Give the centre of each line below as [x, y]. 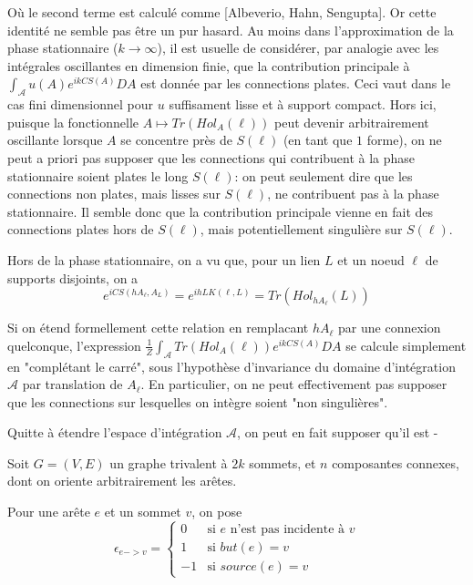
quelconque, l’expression [74, 345]
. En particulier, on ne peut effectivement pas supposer [294, 384]
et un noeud [371, 259]
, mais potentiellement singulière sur [301, 229]
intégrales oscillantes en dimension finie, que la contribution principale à [209, 65]
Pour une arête [49, 512]
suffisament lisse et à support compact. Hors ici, [303, 104]
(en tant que [318, 140]
